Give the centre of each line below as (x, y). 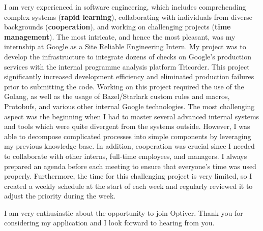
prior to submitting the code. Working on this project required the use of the (124, 86)
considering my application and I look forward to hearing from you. (109, 223)
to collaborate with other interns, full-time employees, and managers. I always (126, 156)
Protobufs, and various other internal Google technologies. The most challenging (129, 106)
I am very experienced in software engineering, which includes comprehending (125, 7)
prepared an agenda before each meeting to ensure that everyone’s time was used (130, 166)
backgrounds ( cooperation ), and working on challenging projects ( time (118, 27)
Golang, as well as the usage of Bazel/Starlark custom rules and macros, (117, 96)
